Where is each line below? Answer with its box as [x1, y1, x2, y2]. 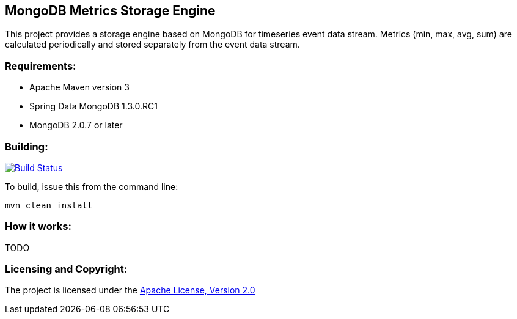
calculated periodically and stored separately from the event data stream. [5, 39, 300, 50]
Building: [5, 140, 48, 153]
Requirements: [5, 59, 76, 72]
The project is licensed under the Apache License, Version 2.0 [5, 285, 255, 296]
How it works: [5, 220, 71, 233]
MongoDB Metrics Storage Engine [5, 3, 216, 18]
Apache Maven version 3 [29, 82, 130, 93]
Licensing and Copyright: [5, 263, 128, 276]
